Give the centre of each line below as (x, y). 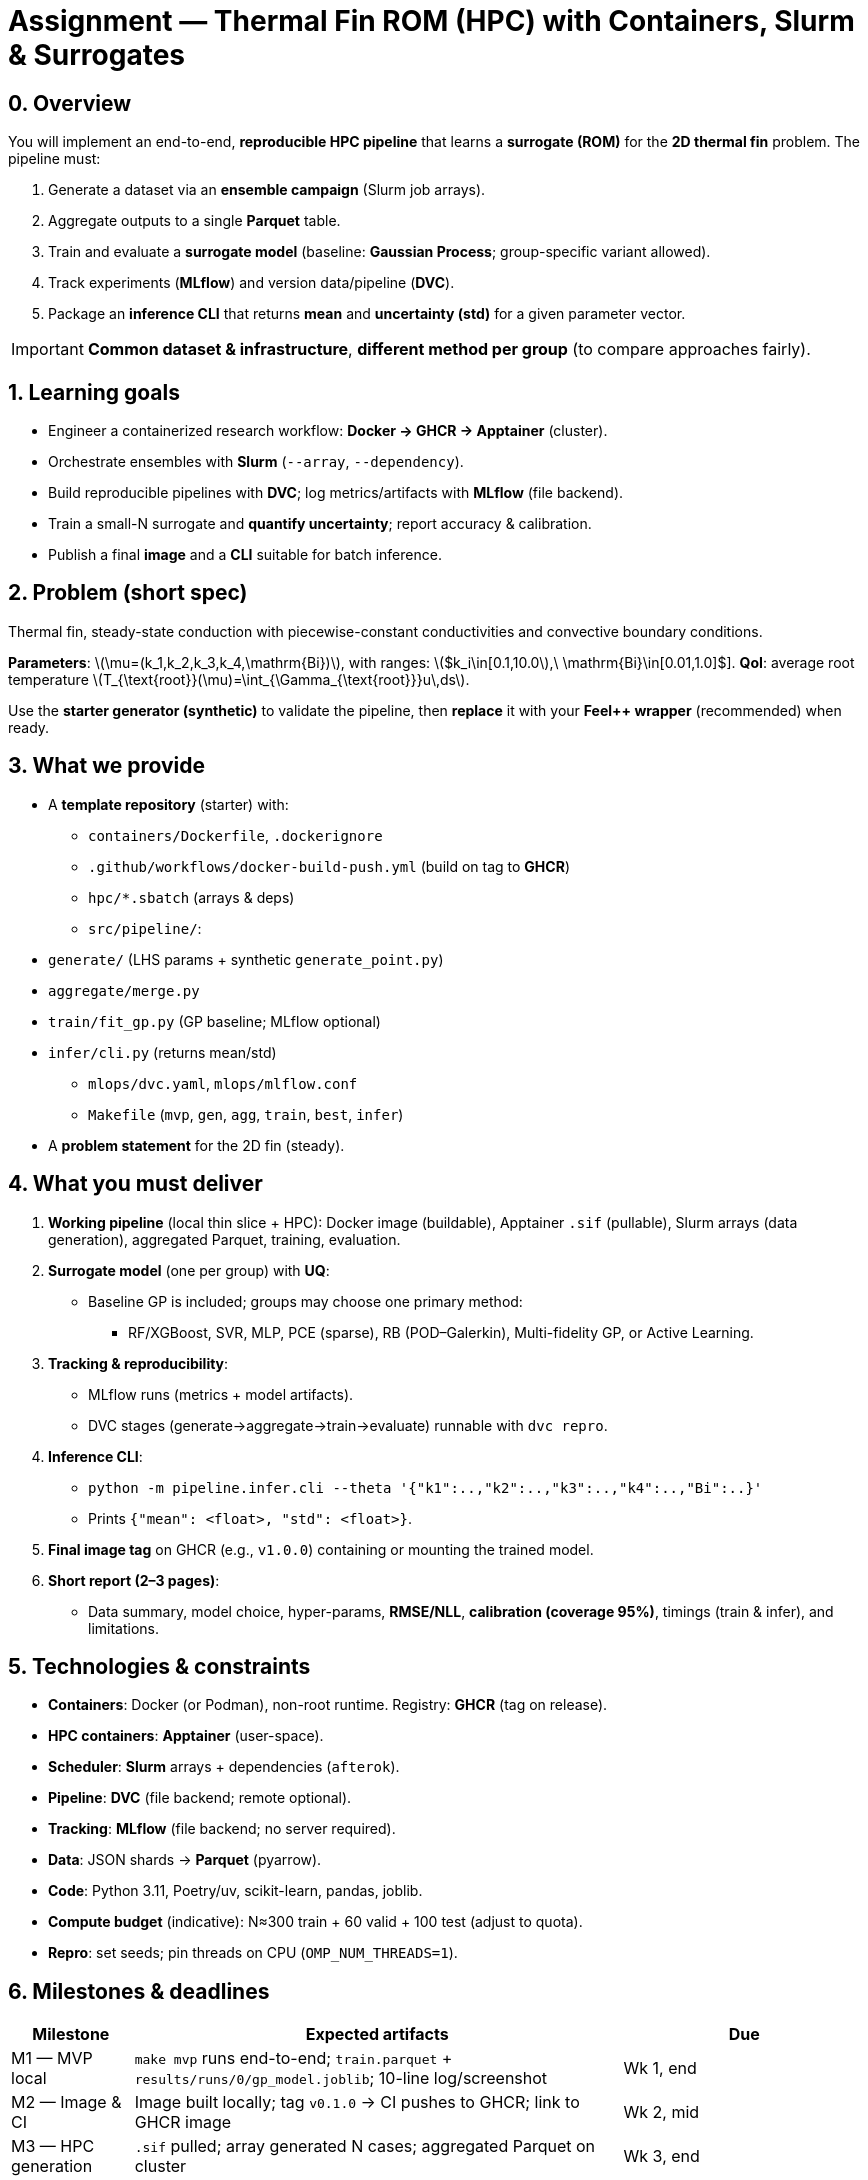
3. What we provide (107, 766)
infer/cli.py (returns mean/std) (162, 1052)
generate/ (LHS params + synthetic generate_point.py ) (246, 959)
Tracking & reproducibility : (138, 1363)
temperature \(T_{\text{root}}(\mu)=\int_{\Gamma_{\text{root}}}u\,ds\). (239, 679)
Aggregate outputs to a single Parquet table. (194, 221)
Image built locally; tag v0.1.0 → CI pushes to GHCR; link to (357, 2102)
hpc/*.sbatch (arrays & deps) (191, 897)
